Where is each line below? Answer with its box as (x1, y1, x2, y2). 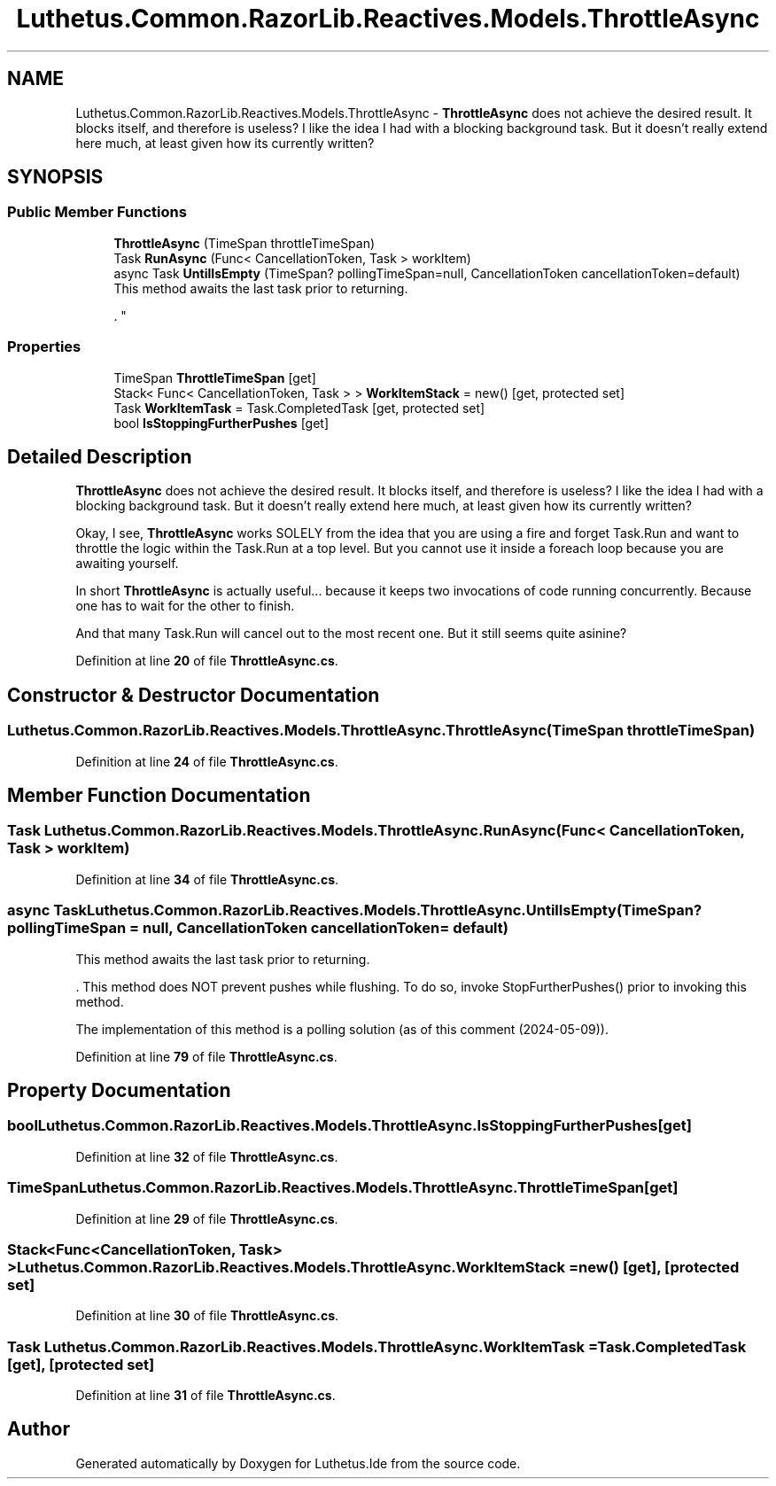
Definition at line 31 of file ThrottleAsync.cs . (75, 1388, 336, 1404)
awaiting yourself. (75, 556, 179, 572)
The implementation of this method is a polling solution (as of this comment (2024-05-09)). (75, 1021, 609, 1037)
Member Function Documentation (7, 784, 311, 807)
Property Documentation (7, 1079, 231, 1102)
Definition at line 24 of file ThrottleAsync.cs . (75, 753, 338, 769)
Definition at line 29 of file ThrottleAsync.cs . (75, 1210, 338, 1226)
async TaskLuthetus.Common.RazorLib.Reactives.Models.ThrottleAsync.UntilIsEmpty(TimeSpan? (7, 901, 702, 920)
